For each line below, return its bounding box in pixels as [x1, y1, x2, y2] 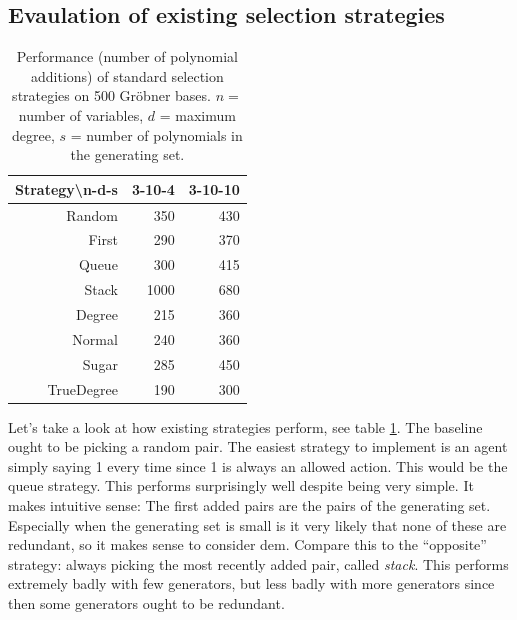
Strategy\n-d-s [15, 178, 118, 199]
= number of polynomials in [70, 124, 243, 145]
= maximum [159, 104, 236, 125]
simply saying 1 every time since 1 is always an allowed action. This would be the [8, 455, 508, 476]
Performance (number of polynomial [16, 46, 239, 67]
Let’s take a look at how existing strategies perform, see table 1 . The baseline [8, 416, 483, 437]
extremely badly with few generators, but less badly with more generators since [8, 573, 495, 594]
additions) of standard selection [31, 65, 224, 86]
